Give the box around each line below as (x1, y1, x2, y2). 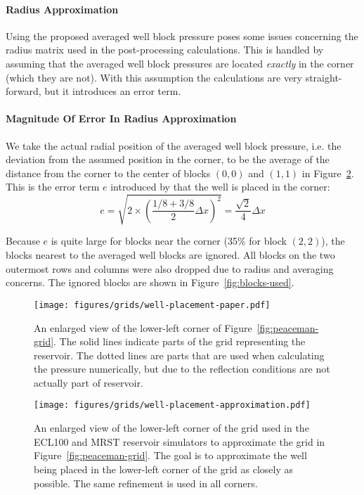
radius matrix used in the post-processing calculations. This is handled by (6, 42, 324, 57)
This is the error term (6, 179, 100, 194)
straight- (305, 70, 342, 84)
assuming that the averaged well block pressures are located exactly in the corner (6, 56, 354, 70)
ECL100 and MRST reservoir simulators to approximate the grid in (34, 434, 325, 449)
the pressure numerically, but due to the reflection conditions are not (34, 361, 330, 376)
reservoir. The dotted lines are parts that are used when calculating (34, 347, 325, 362)
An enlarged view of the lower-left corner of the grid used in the (34, 420, 309, 435)
